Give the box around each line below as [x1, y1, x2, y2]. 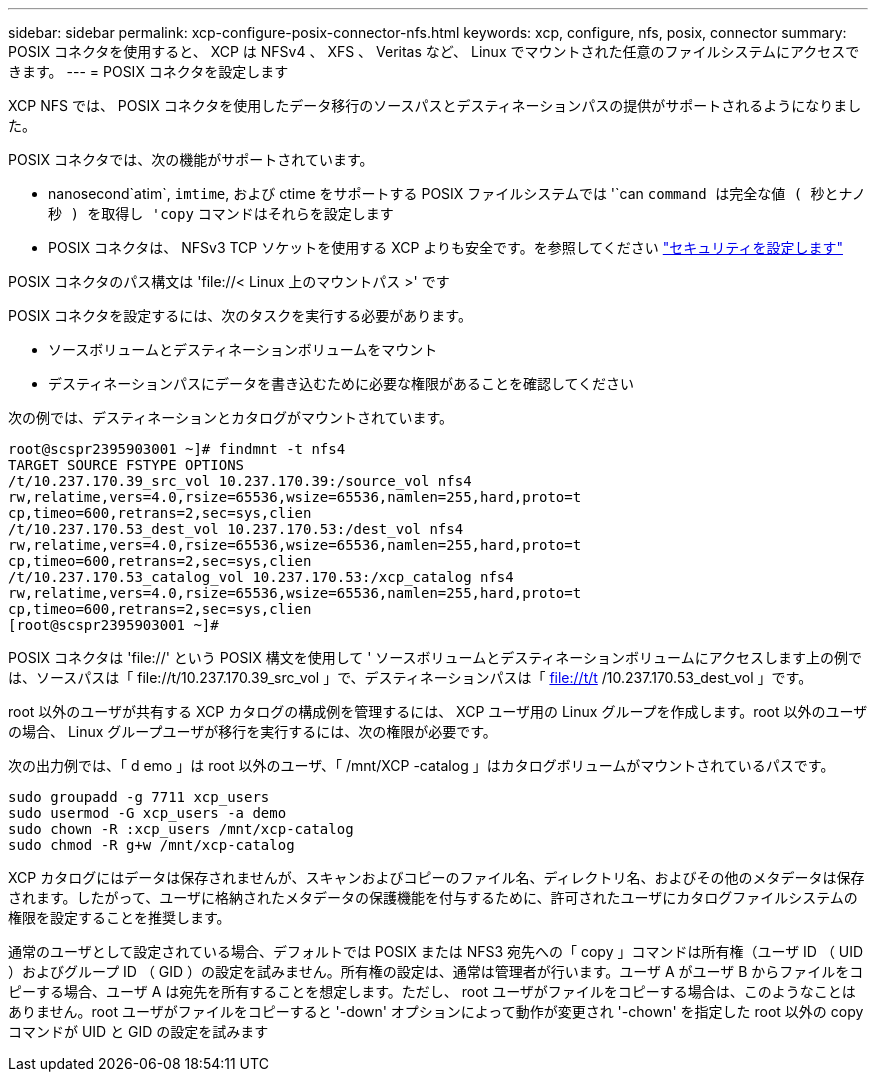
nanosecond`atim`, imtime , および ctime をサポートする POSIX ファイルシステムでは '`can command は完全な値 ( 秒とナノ [48, 185, 866, 202]
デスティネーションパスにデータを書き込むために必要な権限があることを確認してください [48, 375, 635, 392]
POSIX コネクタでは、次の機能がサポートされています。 [8, 151, 374, 168]
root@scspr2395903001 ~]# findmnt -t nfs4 [8, 441, 346, 457]
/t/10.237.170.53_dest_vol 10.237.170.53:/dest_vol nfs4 [8, 521, 464, 537]
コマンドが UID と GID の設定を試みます [8, 1023, 269, 1040]
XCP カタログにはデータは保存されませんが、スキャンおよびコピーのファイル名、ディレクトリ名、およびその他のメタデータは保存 [8, 869, 865, 886]
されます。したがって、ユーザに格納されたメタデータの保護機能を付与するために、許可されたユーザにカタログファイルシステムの [8, 889, 858, 906]
